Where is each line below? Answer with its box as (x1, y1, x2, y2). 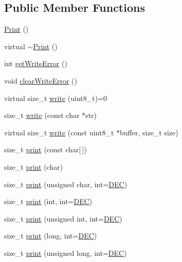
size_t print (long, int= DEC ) (4, 230, 97, 241)
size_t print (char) (4, 161, 63, 172)
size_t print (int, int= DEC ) (4, 196, 93, 207)
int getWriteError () (4, 58, 67, 69)
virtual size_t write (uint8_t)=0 (4, 92, 107, 103)
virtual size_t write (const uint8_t (4, 127, 114, 137)
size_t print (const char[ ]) (4, 144, 87, 155)
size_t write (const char (4, 110, 80, 120)
